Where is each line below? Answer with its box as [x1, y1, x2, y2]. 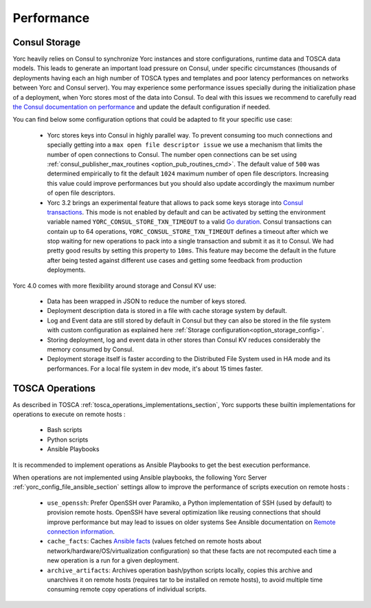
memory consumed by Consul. [47, 345, 134, 354]
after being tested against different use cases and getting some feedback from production [47, 256, 302, 264]
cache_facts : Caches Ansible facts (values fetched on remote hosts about [47, 537, 262, 545]
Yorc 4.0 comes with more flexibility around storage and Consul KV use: [12, 281, 216, 290]
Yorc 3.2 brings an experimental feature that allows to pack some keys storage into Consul [47, 198, 304, 206]
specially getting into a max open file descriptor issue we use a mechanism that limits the [47, 141, 323, 149]
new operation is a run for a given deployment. [47, 556, 179, 565]
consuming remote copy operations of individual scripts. [47, 585, 207, 594]
